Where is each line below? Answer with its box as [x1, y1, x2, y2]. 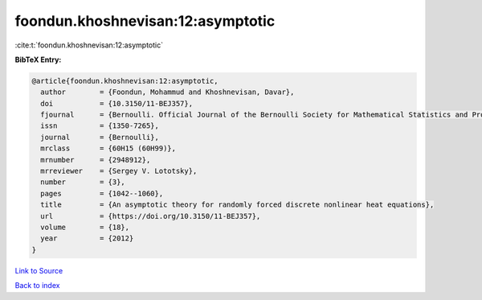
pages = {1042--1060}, [40, 189, 164, 198]
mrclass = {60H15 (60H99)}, [40, 144, 177, 153]
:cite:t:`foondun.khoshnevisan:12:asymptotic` [14, 40, 164, 50]
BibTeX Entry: [14, 55, 62, 64]
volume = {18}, [40, 223, 130, 232]
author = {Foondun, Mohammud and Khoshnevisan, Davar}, [40, 88, 295, 97]
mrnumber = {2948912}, [40, 155, 151, 164]
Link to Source [14, 265, 63, 275]
